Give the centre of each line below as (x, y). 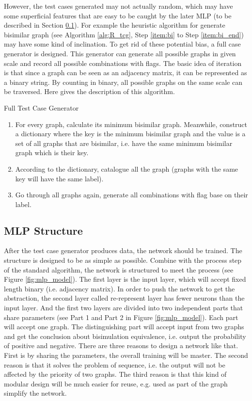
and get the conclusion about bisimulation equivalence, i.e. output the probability (125, 336)
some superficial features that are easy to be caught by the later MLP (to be (118, 15)
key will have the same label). (59, 178)
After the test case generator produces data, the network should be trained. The (123, 250)
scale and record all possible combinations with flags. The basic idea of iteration (123, 63)
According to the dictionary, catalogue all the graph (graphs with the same (127, 168)
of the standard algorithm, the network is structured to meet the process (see (119, 269)
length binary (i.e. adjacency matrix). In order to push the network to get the (119, 288)
